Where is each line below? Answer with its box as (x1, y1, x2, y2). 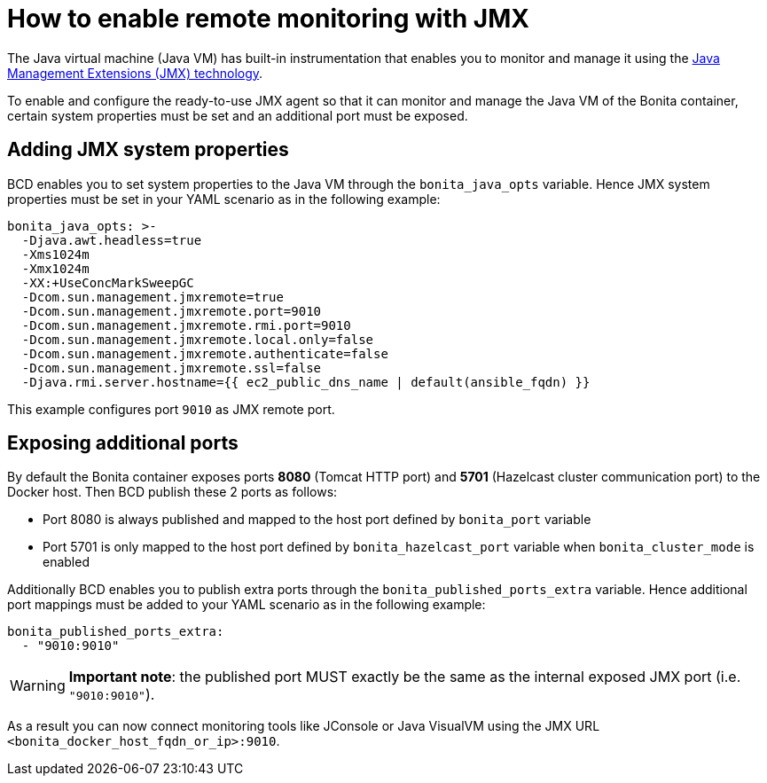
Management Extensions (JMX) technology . (7, 65, 263, 81)
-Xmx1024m (21, 261, 90, 276)
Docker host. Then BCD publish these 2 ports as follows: (7, 484, 338, 500)
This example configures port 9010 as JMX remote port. (7, 401, 335, 417)
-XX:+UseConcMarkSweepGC (21, 275, 194, 290)
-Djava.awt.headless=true (21, 232, 202, 247)
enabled (43, 554, 90, 570)
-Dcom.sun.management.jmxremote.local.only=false (21, 332, 374, 347)
